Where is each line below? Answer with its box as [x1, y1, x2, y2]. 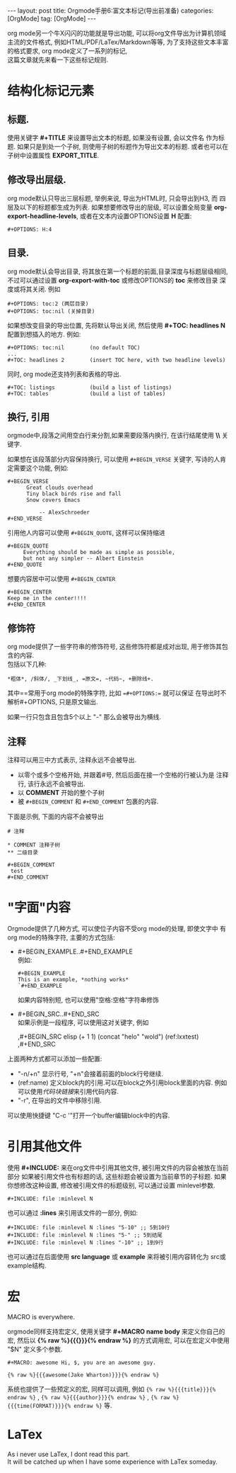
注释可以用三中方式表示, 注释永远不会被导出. [7, 756, 137, 764]
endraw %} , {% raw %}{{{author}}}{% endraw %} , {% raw [7, 1392, 170, 1401]
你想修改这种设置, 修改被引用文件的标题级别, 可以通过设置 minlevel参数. [7, 1181, 216, 1190]
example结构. [7, 1261, 47, 1270]
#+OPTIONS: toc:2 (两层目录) [7, 300, 89, 307]
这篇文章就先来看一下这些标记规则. [7, 55, 109, 64]
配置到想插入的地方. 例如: [7, 329, 81, 338]
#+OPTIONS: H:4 [7, 225, 52, 233]
